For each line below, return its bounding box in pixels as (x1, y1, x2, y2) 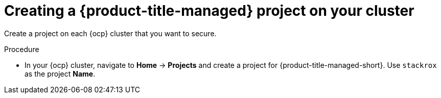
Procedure (4, 44, 39, 54)
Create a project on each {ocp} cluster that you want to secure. (4, 29, 217, 38)
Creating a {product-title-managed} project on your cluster (4, 2, 414, 19)
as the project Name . (25, 69, 96, 78)
